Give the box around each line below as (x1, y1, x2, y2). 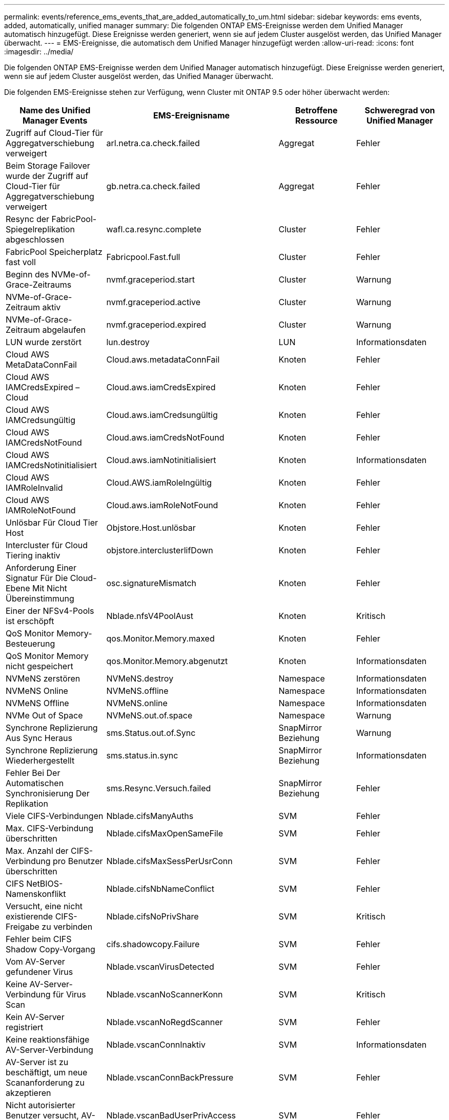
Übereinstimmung (6, 593, 74, 604)
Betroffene (295, 105, 338, 115)
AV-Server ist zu (6, 1057, 69, 1067)
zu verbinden (42, 922, 93, 932)
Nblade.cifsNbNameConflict (106, 884, 214, 894)
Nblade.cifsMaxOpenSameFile (106, 828, 223, 838)
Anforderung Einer (6, 563, 76, 573)
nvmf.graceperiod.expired (106, 319, 207, 330)
